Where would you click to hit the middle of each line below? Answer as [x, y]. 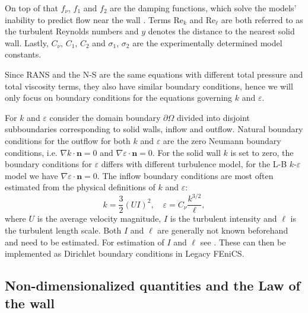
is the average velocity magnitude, [99, 218]
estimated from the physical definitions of [80, 187]
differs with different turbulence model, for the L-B [194, 164]
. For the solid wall [186, 152]
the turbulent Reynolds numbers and [72, 31]
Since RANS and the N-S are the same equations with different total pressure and [154, 74]
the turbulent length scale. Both [63, 230]
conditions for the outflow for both [68, 140]
